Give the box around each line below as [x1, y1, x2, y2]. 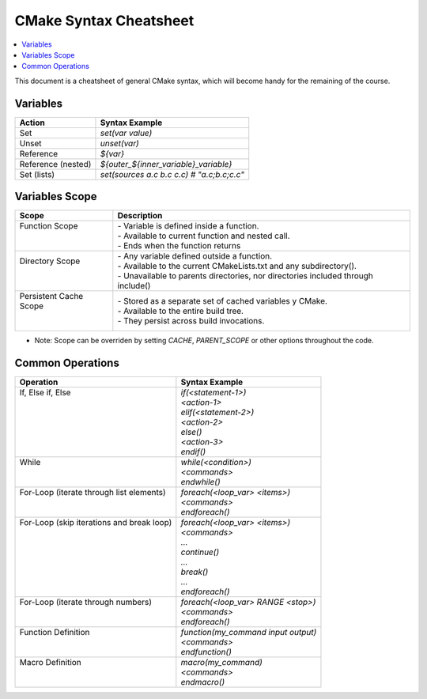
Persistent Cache [19, 291, 84, 302]
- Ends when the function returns [117, 240, 241, 251]
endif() [180, 447, 206, 458]
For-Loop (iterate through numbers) [19, 597, 153, 608]
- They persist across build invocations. [117, 315, 265, 327]
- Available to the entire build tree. [117, 305, 244, 316]
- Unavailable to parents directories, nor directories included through [117, 270, 373, 281]
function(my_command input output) [180, 627, 317, 638]
